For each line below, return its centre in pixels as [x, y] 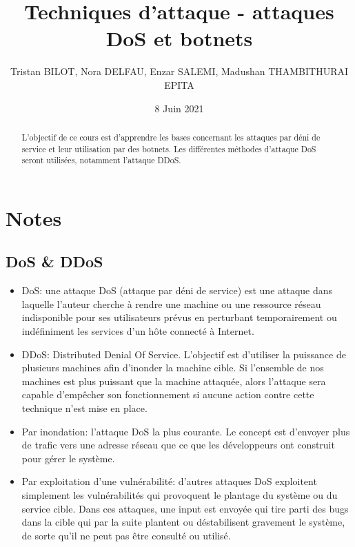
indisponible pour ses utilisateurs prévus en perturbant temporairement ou [179, 317]
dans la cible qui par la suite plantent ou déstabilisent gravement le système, [183, 522]
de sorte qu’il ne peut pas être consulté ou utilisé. [126, 535]
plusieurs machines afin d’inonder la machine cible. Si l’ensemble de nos [173, 368]
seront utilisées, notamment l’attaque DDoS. [101, 160]
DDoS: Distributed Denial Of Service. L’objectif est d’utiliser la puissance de [184, 354]
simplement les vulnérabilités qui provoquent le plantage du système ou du [180, 494]
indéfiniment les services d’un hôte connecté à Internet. [138, 331]
